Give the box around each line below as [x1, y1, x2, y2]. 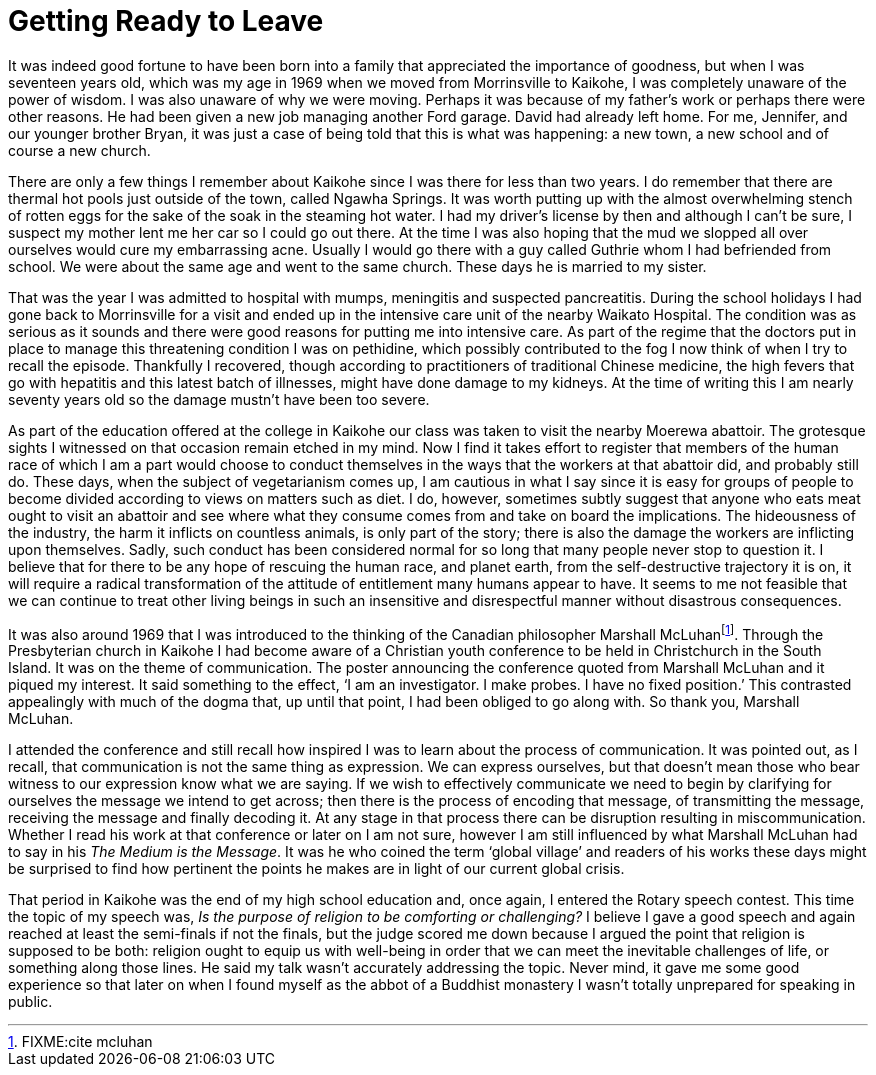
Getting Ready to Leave [8, 4, 324, 38]
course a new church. [8, 141, 151, 159]
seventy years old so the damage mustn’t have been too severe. [8, 390, 430, 408]
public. [8, 993, 53, 1011]
